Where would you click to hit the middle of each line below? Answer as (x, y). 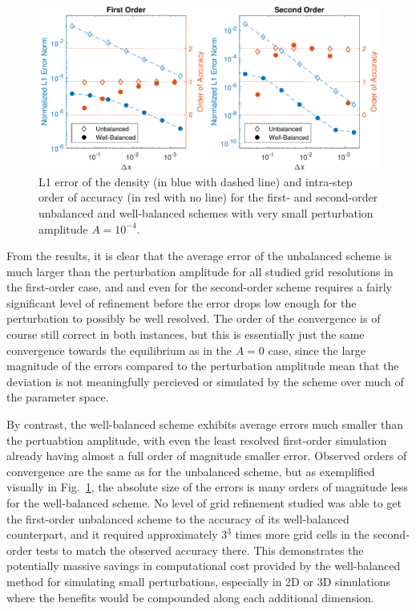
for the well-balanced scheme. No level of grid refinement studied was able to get (204, 503)
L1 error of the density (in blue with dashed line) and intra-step (196, 181)
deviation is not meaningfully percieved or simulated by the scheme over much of (205, 381)
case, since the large (317, 350)
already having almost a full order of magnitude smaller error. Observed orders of (207, 456)
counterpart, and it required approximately (112, 534)
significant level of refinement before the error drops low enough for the (182, 302)
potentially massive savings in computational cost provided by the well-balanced (204, 566)
